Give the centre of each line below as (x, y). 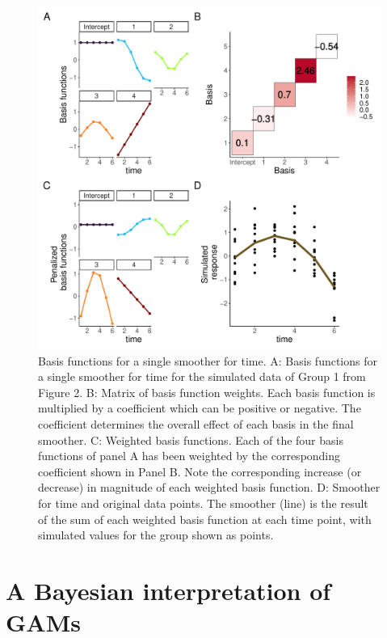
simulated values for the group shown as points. (156, 535)
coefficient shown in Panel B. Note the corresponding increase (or (200, 471)
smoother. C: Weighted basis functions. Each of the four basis (191, 439)
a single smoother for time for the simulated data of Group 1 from (202, 376)
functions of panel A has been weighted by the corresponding (189, 456)
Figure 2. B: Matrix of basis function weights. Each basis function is (207, 392)
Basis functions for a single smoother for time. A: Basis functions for (208, 360)
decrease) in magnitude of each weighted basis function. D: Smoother (209, 487)
